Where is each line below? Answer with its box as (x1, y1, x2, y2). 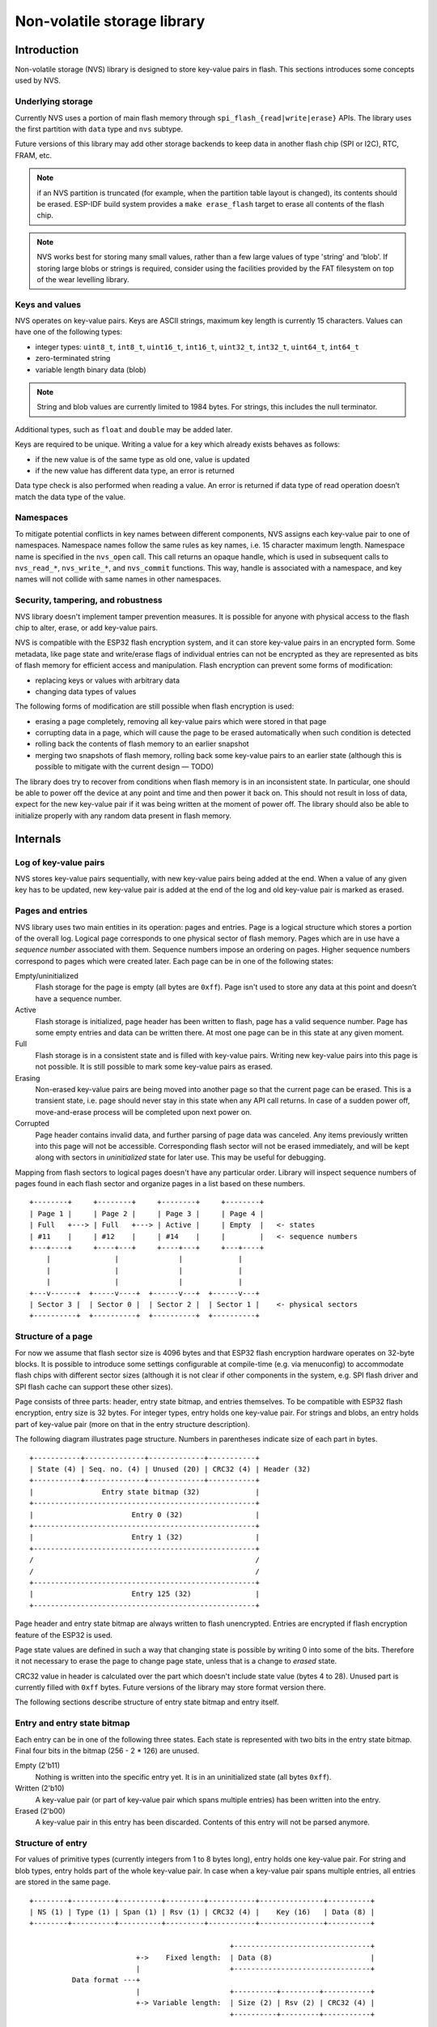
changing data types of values (35, 686, 137, 696)
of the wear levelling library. (36, 274, 129, 284)
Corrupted (15, 1119, 50, 1129)
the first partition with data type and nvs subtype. (15, 124, 184, 134)
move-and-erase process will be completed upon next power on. (35, 1107, 252, 1116)
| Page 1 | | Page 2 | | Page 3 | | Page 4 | (29, 1209, 265, 1218)
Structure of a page (15, 1331, 93, 1342)
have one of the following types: (15, 327, 123, 336)
